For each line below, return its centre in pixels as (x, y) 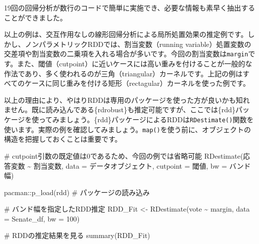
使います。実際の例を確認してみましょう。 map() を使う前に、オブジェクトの (128, 129)
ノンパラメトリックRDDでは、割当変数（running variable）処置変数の (138, 44)
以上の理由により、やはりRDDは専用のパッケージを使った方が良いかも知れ (127, 100)
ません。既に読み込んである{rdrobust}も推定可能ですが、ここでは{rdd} (120, 110)
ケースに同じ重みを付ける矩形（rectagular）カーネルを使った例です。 (137, 83)
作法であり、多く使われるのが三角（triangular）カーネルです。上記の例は (123, 73)
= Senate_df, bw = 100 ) (42, 218)
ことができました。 (35, 17)
